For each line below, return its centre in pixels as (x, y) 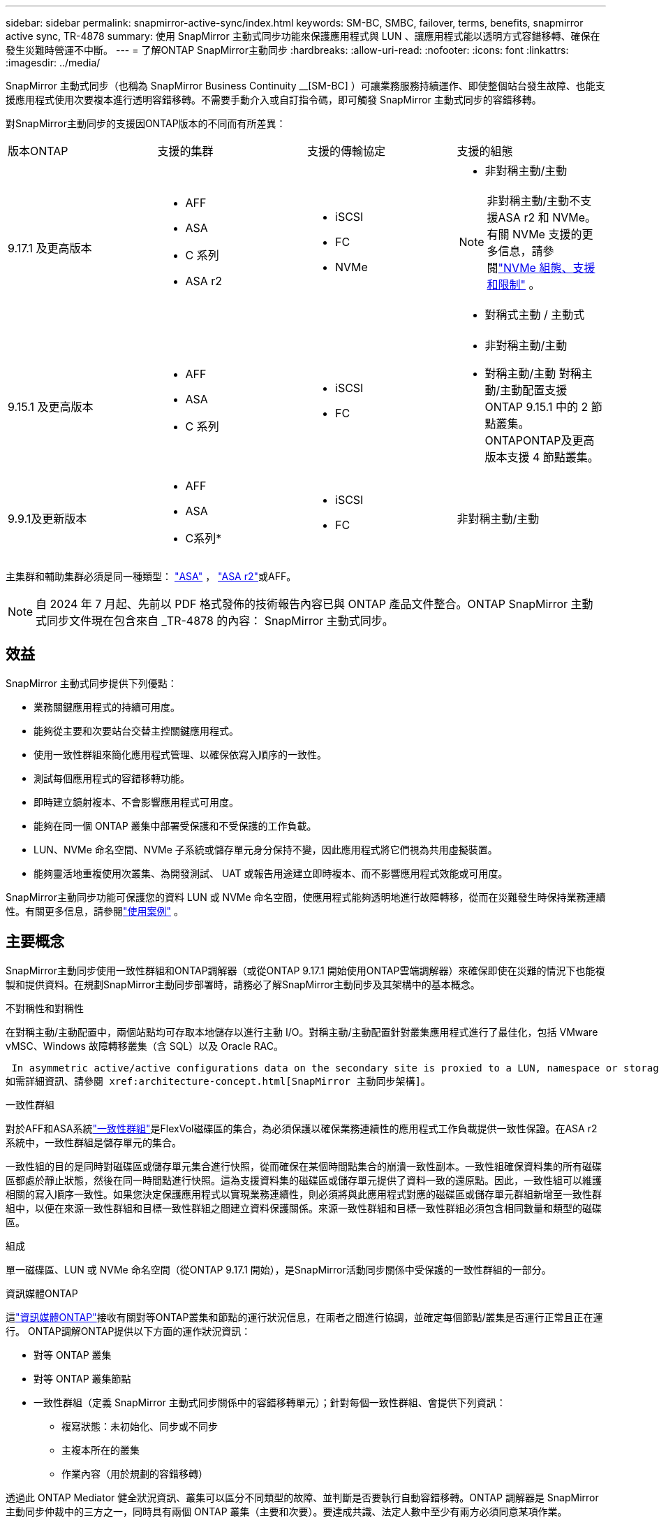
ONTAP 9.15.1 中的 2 (536, 407)
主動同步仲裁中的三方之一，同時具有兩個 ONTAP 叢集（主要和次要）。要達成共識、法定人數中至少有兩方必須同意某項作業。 (287, 1511)
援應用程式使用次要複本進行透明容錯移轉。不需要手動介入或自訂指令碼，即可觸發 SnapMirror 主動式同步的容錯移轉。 (274, 100)
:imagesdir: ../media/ (53, 63)
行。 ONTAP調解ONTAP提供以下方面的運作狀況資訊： (128, 1331)
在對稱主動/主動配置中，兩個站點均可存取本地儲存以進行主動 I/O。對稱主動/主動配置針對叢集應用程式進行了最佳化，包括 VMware (302, 1032)
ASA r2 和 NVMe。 (547, 217)
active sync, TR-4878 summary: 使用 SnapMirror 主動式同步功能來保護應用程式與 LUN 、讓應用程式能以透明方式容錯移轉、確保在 (303, 36)
